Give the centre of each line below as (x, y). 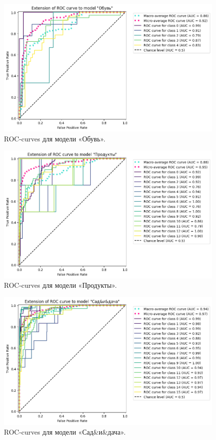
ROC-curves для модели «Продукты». (60, 285)
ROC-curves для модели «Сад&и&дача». (65, 431)
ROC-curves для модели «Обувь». (55, 138)
